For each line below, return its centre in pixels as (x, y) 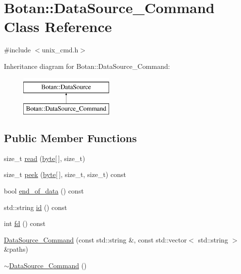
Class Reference (58, 26)
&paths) (16, 249)
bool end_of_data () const (44, 191)
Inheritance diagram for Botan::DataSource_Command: (87, 66)
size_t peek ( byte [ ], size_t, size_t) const (65, 174)
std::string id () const (36, 207)
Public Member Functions (70, 138)
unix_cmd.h (60, 50)
